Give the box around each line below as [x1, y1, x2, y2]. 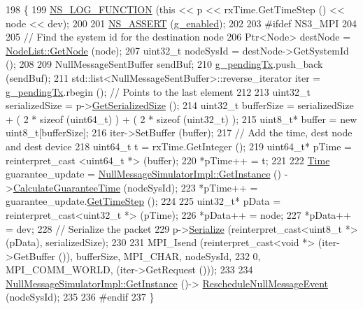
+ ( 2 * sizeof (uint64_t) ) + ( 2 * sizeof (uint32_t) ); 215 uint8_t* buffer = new [6, 111, 357, 126]
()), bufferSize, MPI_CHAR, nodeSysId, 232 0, [58, 248, 261, 263]
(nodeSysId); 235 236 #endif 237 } [6, 289, 155, 304]
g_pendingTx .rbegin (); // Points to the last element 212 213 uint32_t [6, 84, 311, 99]
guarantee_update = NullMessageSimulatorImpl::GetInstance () [6, 166, 282, 181]
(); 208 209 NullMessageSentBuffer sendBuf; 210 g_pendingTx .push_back [6, 57, 323, 71]
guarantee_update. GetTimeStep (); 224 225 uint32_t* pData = [6, 194, 281, 208]
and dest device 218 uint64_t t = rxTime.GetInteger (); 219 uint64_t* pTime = [6, 138, 352, 153]
